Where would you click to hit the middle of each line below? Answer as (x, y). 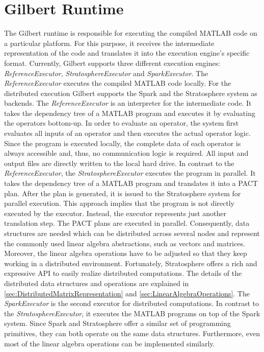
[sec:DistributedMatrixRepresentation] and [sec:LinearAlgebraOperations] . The (127, 293)
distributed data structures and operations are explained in (97, 283)
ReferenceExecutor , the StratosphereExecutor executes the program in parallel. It (130, 173)
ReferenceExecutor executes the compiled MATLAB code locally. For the (118, 83)
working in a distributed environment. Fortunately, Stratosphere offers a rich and (131, 263)
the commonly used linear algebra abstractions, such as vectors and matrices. (125, 243)
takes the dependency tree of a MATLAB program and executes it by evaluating (130, 113)
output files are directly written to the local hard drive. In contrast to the (119, 163)
